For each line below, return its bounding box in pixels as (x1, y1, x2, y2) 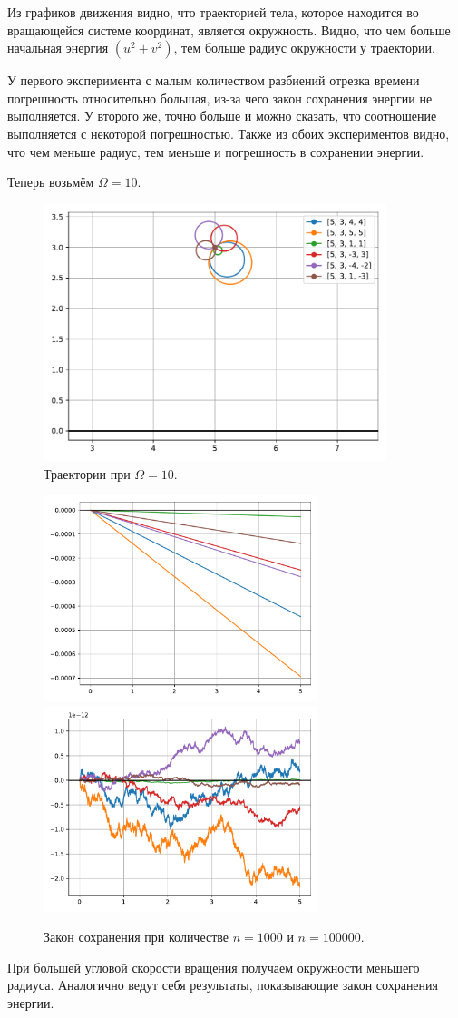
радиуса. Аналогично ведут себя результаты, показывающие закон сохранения (7, 975, 439, 994)
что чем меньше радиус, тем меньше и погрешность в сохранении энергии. (7, 142, 424, 161)
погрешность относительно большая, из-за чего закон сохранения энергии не (7, 88, 433, 107)
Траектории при (44, 464, 131, 483)
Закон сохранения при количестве (44, 927, 229, 946)
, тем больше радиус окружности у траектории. (173, 38, 435, 57)
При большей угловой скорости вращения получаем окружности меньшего (7, 957, 420, 976)
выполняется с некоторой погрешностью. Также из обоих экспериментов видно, (7, 123, 450, 142)
